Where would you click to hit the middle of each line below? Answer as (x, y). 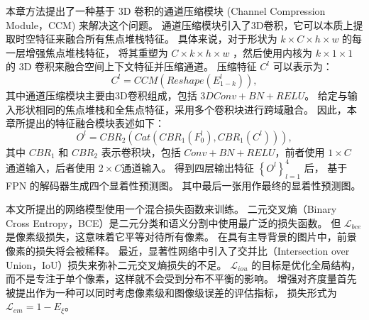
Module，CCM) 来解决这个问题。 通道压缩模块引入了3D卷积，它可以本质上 (180, 24)
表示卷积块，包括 (141, 151)
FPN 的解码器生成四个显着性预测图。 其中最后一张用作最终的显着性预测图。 (183, 185)
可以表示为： (303, 66)
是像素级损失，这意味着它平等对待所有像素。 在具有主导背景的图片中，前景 (181, 237)
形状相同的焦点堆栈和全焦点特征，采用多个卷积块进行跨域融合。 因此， (181, 109)
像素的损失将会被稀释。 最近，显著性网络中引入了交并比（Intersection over (178, 251)
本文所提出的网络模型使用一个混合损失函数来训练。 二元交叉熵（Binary (171, 209)
